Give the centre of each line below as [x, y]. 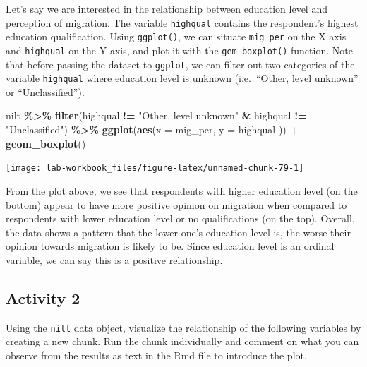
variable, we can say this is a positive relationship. [114, 259]
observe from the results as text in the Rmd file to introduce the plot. [156, 355]
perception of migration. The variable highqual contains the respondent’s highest [182, 22]
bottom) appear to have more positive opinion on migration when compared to [176, 204]
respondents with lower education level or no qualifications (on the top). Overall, [180, 218]
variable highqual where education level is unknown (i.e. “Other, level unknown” [182, 78]
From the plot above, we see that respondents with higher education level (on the [182, 190]
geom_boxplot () [46, 143]
